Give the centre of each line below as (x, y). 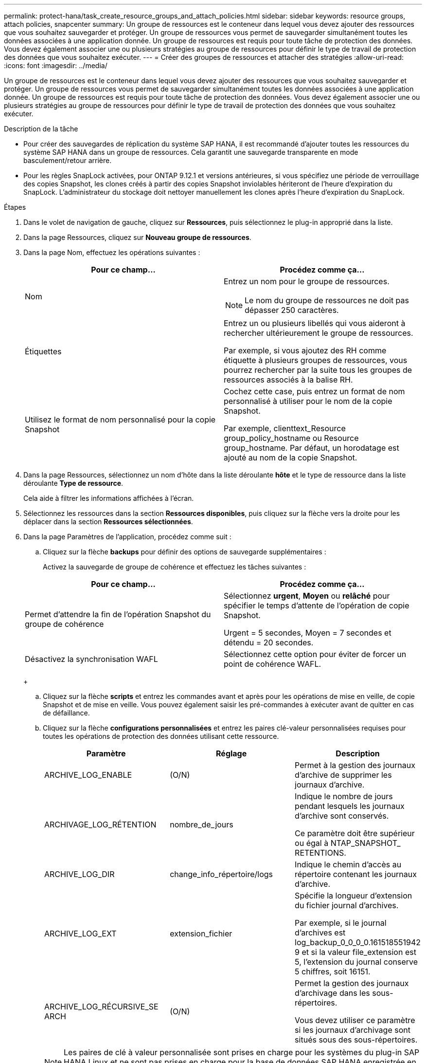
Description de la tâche (41, 129)
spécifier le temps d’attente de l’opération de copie (317, 605)
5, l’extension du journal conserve (356, 962)
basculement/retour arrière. (68, 160)
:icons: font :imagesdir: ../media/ (56, 65)
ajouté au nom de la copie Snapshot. (291, 458)
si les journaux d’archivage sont (353, 1030)
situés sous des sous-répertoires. (356, 1040)
